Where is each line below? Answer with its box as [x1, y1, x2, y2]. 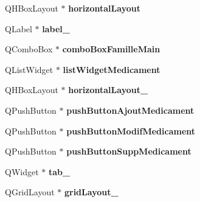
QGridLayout [5, 186, 55, 198]
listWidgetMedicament [63, 63, 160, 75]
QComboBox [5, 43, 53, 55]
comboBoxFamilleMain [62, 43, 160, 55]
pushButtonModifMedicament [66, 124, 196, 137]
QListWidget [5, 63, 53, 75]
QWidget [5, 165, 39, 178]
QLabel [5, 22, 32, 35]
